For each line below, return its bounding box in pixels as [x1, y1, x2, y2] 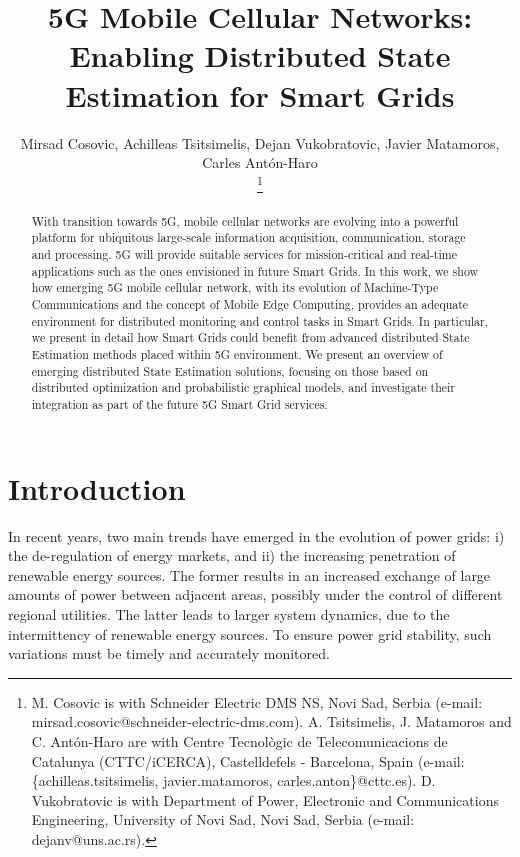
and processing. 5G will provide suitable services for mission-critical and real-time [31, 246, 457, 263]
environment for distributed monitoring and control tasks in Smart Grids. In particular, [31, 312, 488, 329]
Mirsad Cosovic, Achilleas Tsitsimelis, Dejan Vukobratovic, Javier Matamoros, [20, 132, 500, 153]
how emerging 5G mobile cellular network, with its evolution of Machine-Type [31, 279, 439, 296]
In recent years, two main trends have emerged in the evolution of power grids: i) [8, 525, 505, 546]
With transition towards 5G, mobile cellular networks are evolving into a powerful [31, 212, 459, 229]
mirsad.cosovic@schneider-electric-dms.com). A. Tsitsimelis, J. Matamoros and [31, 711, 512, 732]
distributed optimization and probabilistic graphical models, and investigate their [31, 379, 456, 396]
